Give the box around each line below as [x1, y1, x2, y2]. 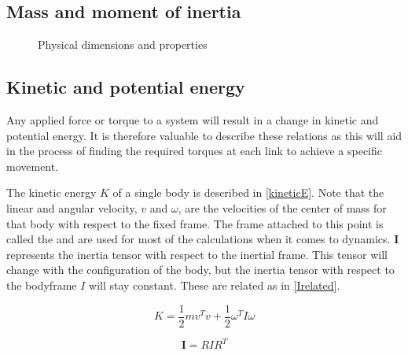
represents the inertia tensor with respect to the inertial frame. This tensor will [6, 246, 388, 262]
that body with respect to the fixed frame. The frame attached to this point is [6, 215, 384, 231]
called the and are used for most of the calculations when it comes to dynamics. [6, 231, 391, 247]
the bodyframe [6, 276, 77, 293]
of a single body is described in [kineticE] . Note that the [112, 184, 384, 201]
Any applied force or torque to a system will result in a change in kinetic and [6, 112, 379, 128]
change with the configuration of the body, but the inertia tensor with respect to [6, 261, 395, 278]
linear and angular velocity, [6, 199, 138, 216]
